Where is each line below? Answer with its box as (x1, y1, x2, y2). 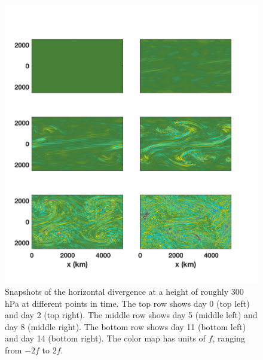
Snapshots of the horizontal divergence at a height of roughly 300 (5, 285, 244, 297)
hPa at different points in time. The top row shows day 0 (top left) (5, 297, 250, 309)
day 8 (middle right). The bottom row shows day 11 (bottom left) (5, 320, 246, 332)
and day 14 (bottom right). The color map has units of (5, 332, 206, 344)
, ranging (212, 332, 245, 344)
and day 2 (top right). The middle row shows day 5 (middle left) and (5, 309, 258, 321)
